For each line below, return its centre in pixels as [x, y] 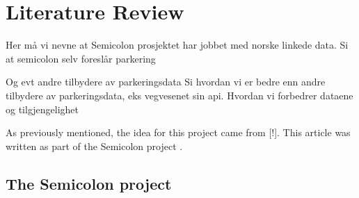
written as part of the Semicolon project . [94, 146]
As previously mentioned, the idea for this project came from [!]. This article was [178, 132]
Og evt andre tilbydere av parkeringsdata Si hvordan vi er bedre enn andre [166, 82]
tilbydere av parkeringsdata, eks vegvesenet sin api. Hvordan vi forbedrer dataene [179, 95]
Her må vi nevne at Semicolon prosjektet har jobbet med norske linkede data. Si [177, 45]
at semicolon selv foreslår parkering [81, 58]
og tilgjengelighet [42, 109]
